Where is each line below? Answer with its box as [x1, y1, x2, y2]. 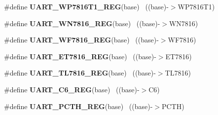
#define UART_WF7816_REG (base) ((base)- [4, 35, 159, 45]
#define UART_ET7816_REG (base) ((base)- [4, 51, 156, 61]
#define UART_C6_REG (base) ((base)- [4, 84, 140, 94]
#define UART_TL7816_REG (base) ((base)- [4, 68, 156, 78]
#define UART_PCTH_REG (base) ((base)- [4, 101, 153, 111]
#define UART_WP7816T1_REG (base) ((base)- [4, 1, 169, 11]
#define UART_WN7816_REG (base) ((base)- [4, 18, 160, 28]
